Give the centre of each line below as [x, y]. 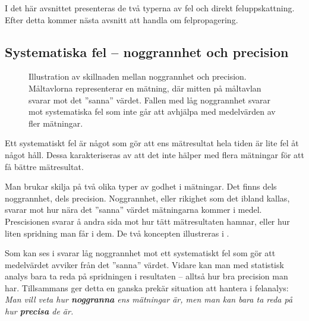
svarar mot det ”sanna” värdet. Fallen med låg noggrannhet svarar [150, 100]
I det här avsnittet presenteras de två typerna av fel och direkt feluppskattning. [150, 8]
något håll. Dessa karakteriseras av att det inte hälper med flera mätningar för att [154, 154]
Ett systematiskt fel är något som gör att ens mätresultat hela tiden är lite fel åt [152, 143]
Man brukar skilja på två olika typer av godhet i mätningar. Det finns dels [141, 186]
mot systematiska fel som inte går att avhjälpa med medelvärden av [152, 111]
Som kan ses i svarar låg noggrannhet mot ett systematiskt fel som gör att [140, 253]
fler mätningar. [56, 123]
